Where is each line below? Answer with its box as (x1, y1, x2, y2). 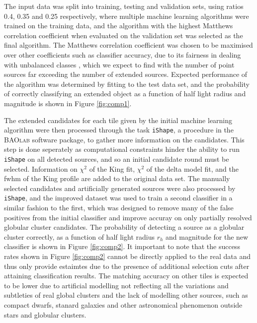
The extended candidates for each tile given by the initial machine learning (4, 115, 233, 125)
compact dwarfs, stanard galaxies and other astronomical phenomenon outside (4, 300, 243, 310)
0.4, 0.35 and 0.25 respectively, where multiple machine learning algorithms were (4, 10, 249, 21)
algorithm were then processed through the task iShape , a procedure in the (4, 125, 234, 135)
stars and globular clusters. (4, 309, 86, 320)
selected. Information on (4, 163, 78, 174)
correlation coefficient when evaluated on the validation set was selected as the (4, 30, 243, 40)
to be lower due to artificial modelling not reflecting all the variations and (4, 280, 229, 290)
